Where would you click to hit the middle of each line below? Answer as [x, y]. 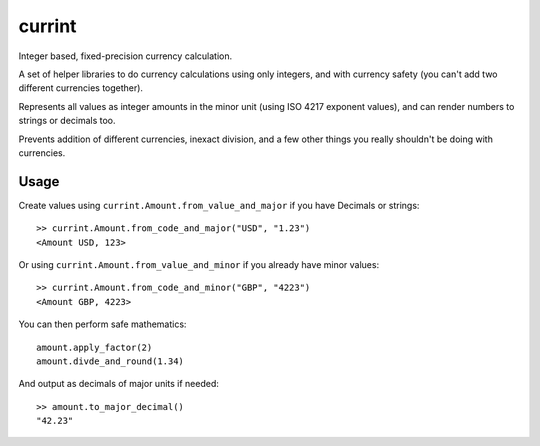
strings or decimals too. [67, 121]
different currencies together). [81, 88]
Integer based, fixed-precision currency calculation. [125, 56]
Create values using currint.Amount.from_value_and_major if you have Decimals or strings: [219, 205]
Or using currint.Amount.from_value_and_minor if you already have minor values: [199, 264]
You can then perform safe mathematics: [102, 324]
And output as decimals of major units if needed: [119, 384]
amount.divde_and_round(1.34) [110, 361]
